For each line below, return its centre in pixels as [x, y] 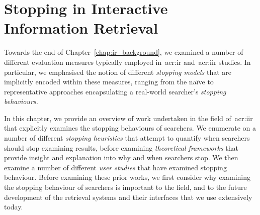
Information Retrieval [81, 28]
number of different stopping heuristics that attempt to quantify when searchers [127, 138]
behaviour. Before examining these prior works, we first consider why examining [127, 177]
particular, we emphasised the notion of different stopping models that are [118, 72]
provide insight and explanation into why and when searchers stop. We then [121, 157]
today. [14, 207]
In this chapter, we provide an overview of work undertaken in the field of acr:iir [128, 118]
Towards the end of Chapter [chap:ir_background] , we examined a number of [124, 52]
